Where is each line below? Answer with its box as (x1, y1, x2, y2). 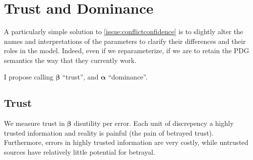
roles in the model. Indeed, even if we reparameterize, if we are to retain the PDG (4, 45, 250, 56)
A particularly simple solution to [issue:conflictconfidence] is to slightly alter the (4, 26, 243, 37)
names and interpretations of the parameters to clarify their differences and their (4, 36, 246, 46)
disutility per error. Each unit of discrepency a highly (74, 118, 234, 128)
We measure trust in (4, 118, 65, 128)
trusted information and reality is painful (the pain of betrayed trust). (4, 127, 214, 138)
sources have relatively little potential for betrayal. (4, 147, 155, 157)
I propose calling (4, 71, 54, 81)
